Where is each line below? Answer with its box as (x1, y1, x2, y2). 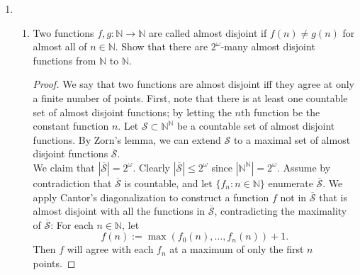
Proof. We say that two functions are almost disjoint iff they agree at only (33, 77, 354, 91)
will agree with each (67, 242, 154, 257)
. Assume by (276, 159, 331, 174)
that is (319, 189, 347, 204)
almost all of (33, 39, 87, 54)
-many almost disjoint (220, 39, 315, 54)
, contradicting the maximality (214, 203, 347, 218)
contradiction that (33, 175, 112, 190)
